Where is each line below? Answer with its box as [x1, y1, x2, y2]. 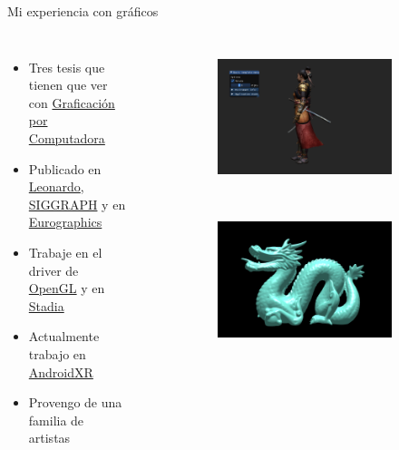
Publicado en [28, 159, 102, 178]
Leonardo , [28, 177, 84, 196]
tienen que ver [28, 75, 108, 94]
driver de [28, 260, 79, 279]
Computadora [28, 128, 105, 147]
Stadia [28, 296, 64, 315]
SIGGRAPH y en [28, 194, 126, 213]
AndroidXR [28, 362, 93, 381]
